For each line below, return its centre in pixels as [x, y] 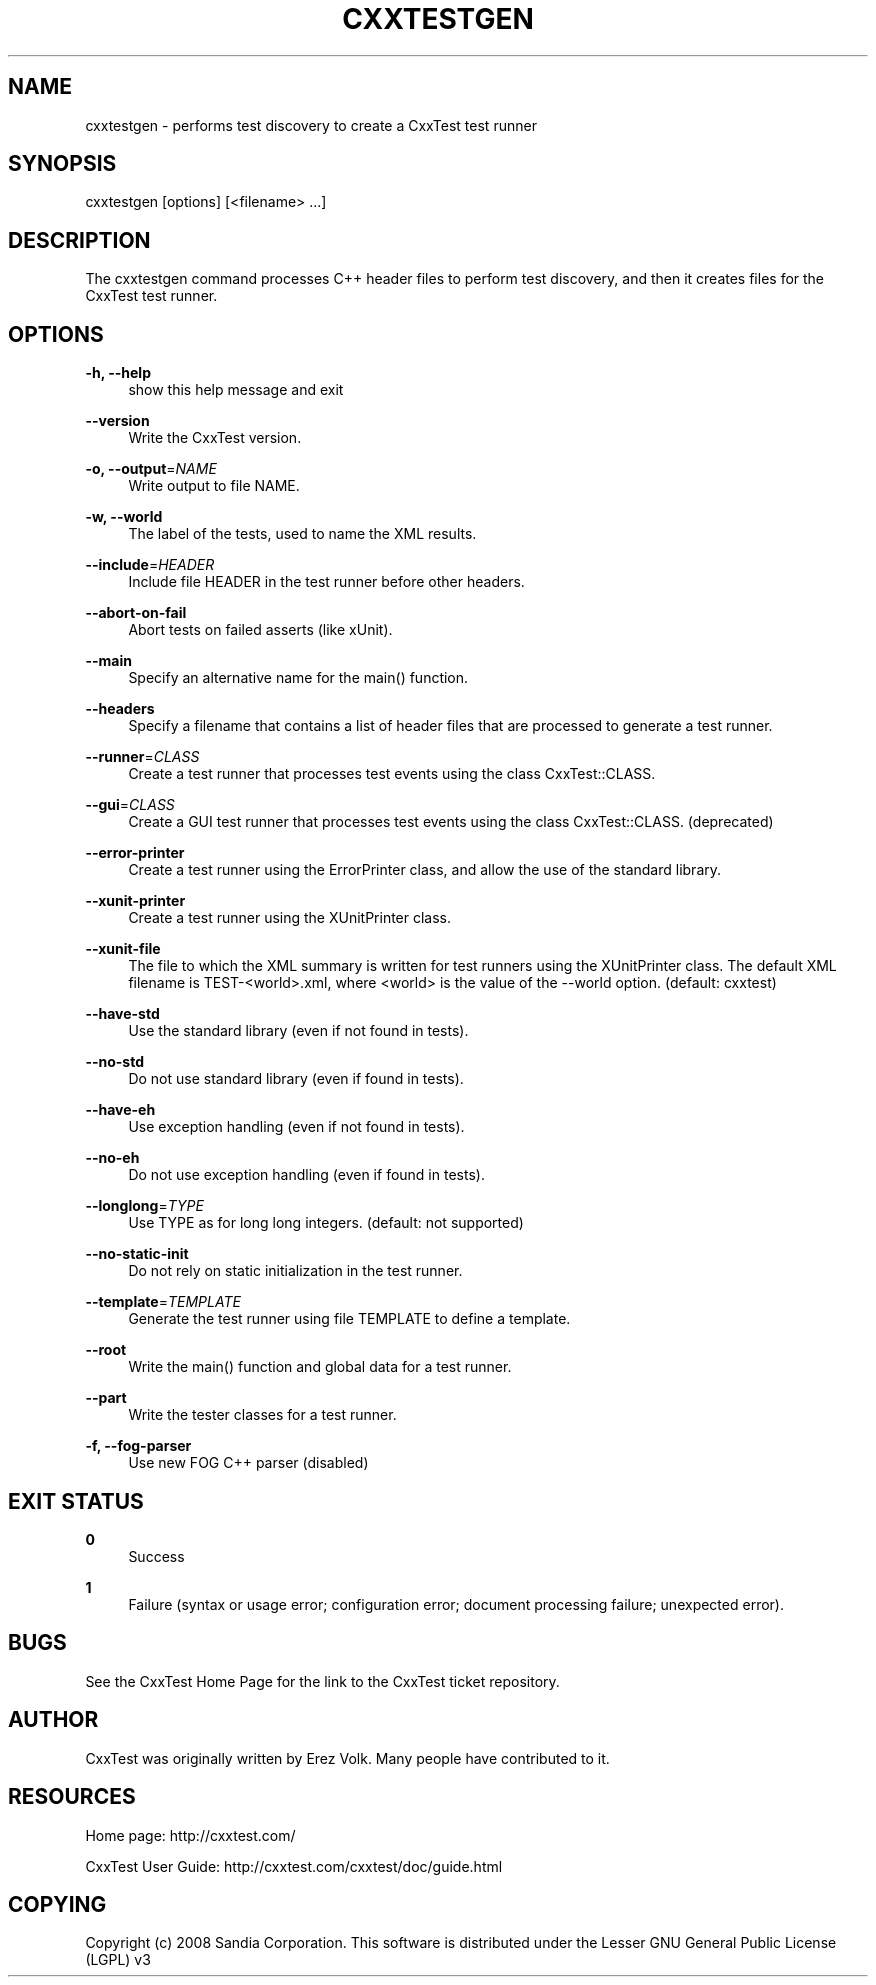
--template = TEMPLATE [163, 1302]
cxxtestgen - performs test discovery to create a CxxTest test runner [311, 125]
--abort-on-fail [136, 613]
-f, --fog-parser [138, 1446]
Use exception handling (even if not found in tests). [296, 1127]
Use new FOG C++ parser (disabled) [248, 1463]
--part [106, 1398]
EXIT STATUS [76, 1501]
